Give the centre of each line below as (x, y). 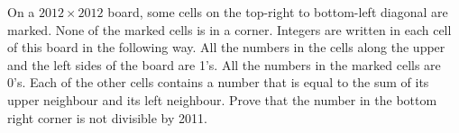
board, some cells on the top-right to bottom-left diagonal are (278, 12)
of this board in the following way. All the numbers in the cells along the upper (226, 47)
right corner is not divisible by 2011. (107, 117)
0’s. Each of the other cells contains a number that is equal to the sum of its (218, 82)
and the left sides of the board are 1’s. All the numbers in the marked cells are (224, 64)
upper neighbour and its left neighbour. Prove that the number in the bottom (222, 99)
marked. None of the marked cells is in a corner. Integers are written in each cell (229, 29)
